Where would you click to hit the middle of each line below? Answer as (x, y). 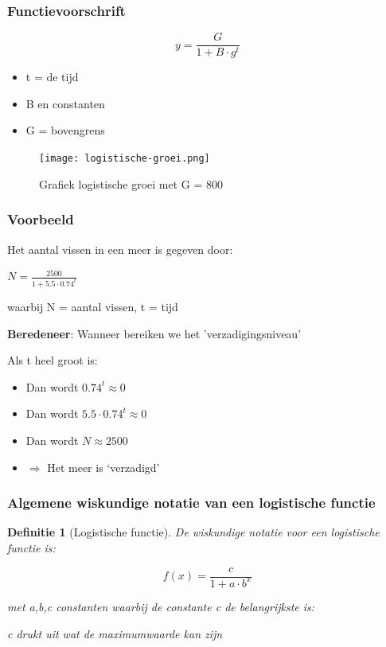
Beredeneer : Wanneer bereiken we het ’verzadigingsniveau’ (154, 333)
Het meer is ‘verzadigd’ (103, 467)
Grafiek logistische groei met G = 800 (131, 183)
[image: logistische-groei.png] (125, 159)
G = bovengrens (65, 130)
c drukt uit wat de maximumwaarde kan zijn (115, 633)
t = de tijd (52, 77)
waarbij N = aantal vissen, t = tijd (93, 306)
